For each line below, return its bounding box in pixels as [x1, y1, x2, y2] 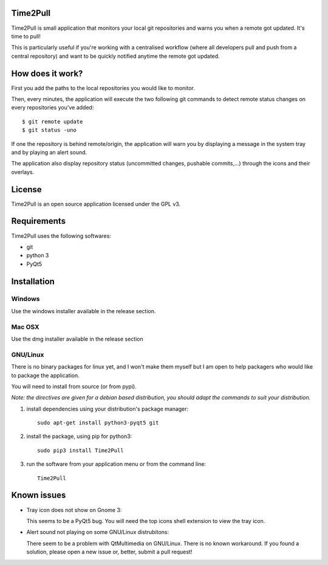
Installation [11, 276, 55, 286]
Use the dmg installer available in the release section [11, 335, 143, 342]
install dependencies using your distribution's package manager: [26, 405, 189, 412]
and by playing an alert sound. [11, 148, 87, 156]
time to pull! [11, 32, 41, 40]
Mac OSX [11, 322, 39, 331]
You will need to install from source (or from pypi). [11, 383, 137, 390]
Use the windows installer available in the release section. [11, 307, 156, 314]
